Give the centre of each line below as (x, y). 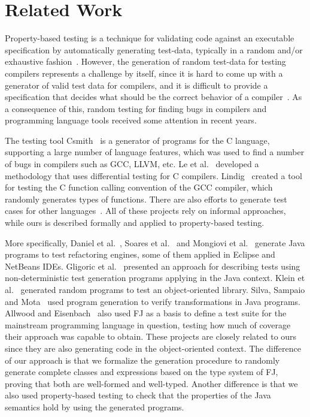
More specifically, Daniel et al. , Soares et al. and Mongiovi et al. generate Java (155, 242)
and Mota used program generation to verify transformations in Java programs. (153, 301)
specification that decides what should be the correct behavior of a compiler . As (154, 97)
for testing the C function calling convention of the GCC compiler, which (139, 187)
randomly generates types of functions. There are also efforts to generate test (146, 199)
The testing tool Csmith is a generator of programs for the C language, (137, 140)
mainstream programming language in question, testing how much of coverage (148, 324)
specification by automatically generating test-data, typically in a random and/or (154, 49)
